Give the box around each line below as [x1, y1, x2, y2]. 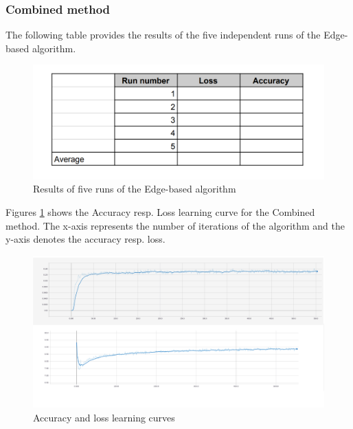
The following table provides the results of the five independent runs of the [5, 27, 321, 42]
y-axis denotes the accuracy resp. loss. [5, 232, 166, 246]
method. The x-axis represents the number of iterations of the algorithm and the [5, 218, 345, 232]
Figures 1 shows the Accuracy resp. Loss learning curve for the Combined [5, 205, 315, 219]
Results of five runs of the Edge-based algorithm [33, 181, 236, 196]
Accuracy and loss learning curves [33, 410, 175, 424]
